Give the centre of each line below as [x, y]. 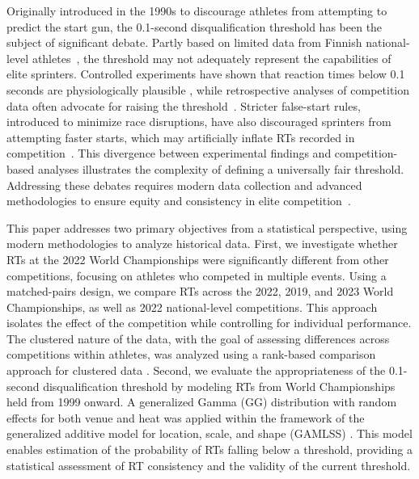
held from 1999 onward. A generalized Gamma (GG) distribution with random [202, 402]
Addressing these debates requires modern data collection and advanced [184, 185]
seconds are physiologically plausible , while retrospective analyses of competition [208, 89]
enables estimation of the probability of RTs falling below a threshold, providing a [209, 450]
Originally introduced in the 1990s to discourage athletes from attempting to [197, 11]
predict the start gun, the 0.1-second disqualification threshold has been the [195, 26]
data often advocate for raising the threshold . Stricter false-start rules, [184, 105]
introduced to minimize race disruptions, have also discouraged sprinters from [199, 122]
